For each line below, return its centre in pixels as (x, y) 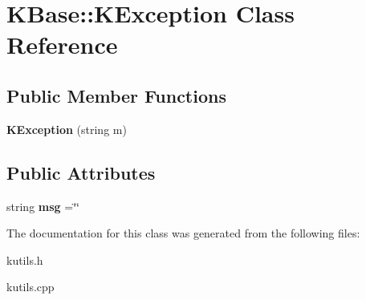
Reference (62, 45)
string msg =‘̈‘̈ (43, 206)
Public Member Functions (116, 95)
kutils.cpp (31, 287)
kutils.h (25, 259)
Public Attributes (81, 172)
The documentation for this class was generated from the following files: (183, 233)
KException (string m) (67, 129)
